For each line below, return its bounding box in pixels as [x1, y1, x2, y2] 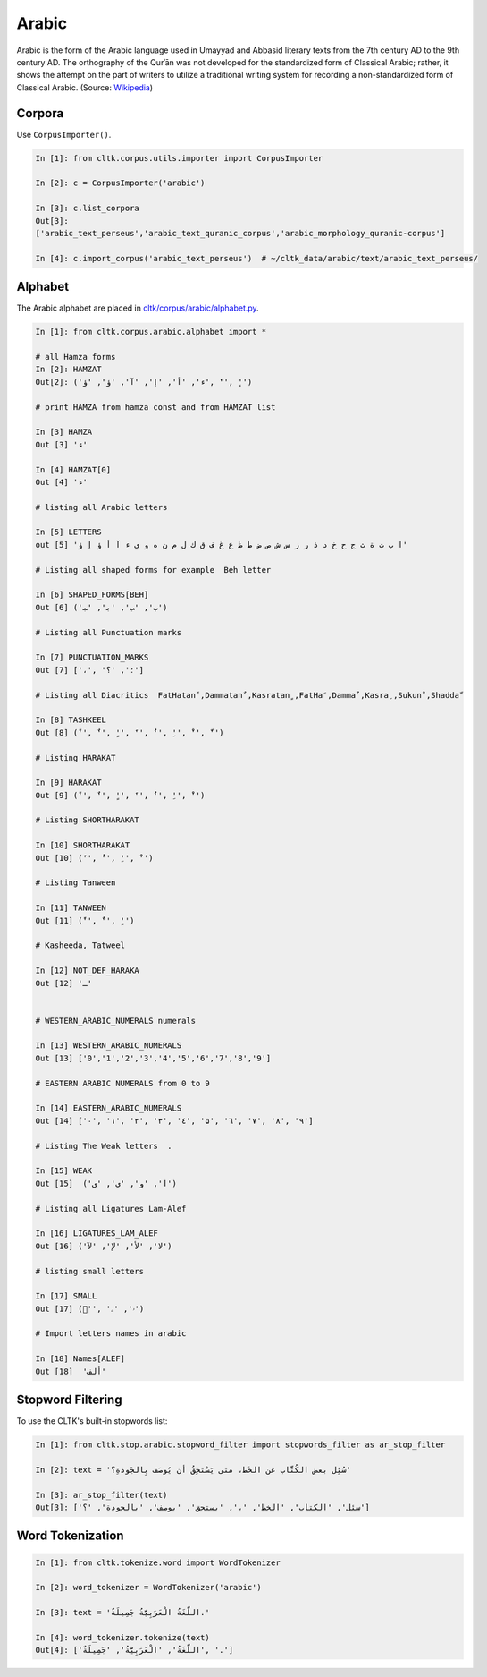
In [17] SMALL [35, 1291, 97, 1301]
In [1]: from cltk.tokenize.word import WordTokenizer [35, 1557, 281, 1568]
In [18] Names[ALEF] [35, 1354, 125, 1364]
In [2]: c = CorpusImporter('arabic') [35, 178, 206, 188]
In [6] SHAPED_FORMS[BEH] [35, 590, 149, 600]
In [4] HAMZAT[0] [35, 464, 112, 474]
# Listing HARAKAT [35, 753, 116, 762]
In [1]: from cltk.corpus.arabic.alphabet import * [35, 327, 267, 337]
